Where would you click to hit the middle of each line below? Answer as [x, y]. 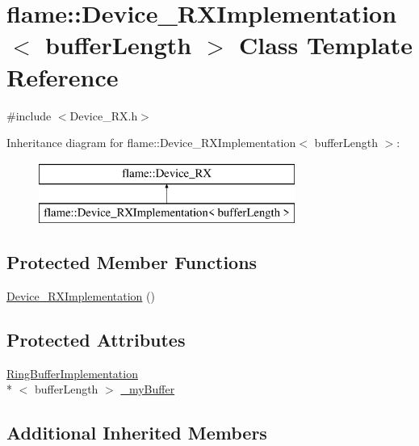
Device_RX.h [104, 115]
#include [29, 115]
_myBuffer [148, 389]
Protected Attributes [96, 340]
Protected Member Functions [132, 262]
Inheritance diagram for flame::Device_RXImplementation [151, 143]
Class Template [326, 45]
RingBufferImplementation [72, 373]
